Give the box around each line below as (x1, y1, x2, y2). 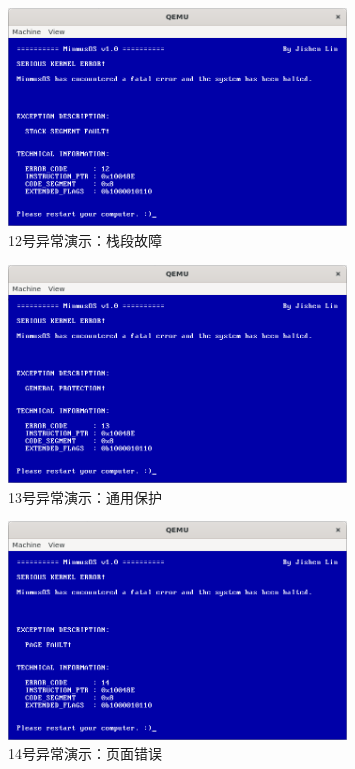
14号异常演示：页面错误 (8, 743, 162, 764)
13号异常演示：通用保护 (8, 486, 162, 507)
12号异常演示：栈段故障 (8, 230, 162, 251)
